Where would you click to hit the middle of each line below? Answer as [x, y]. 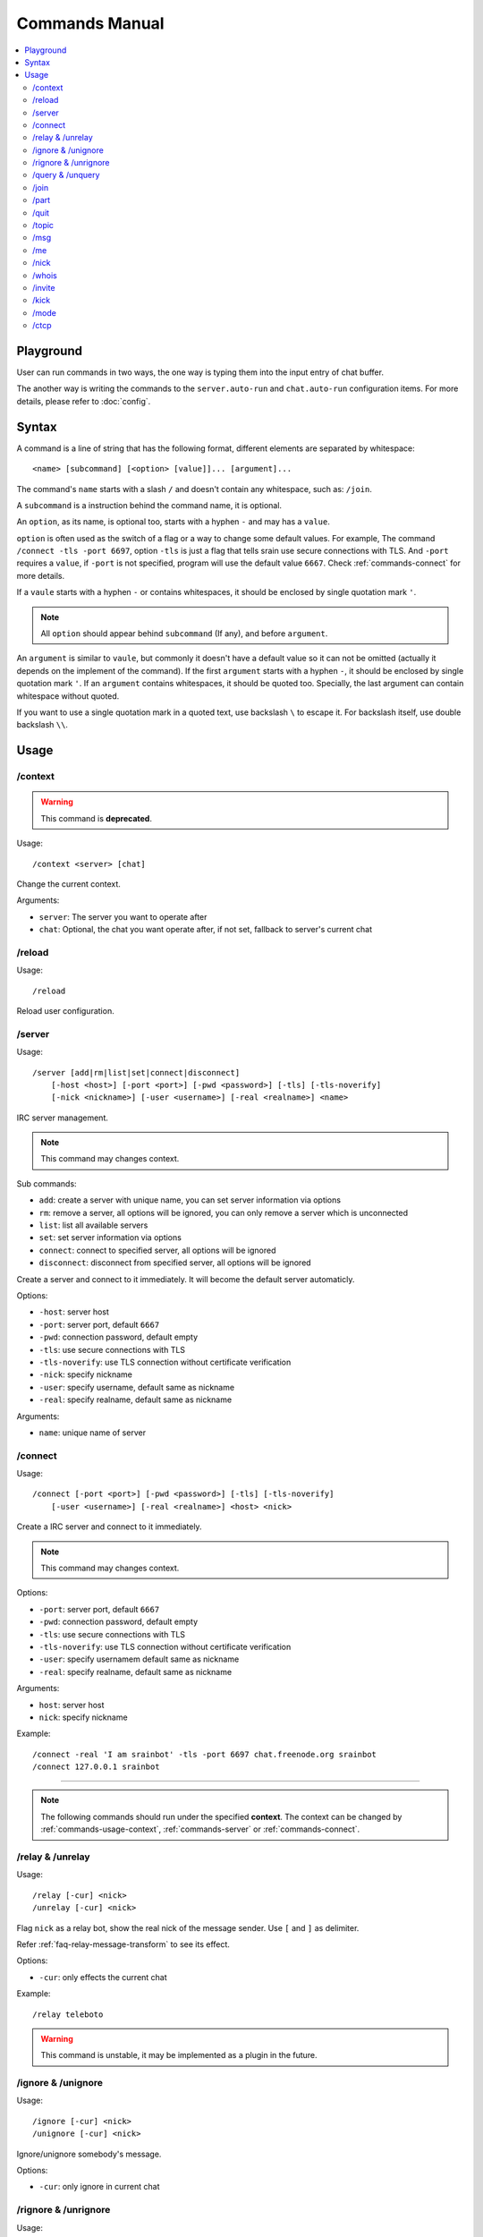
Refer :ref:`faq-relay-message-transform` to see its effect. [123, 1944]
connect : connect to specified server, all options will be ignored [157, 1250]
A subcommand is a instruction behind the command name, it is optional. [149, 505]
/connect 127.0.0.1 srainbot [96, 1767]
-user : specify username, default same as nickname [137, 1387]
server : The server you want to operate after [123, 916]
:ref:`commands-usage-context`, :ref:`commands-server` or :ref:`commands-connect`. [200, 1829]
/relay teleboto [68, 2014]
